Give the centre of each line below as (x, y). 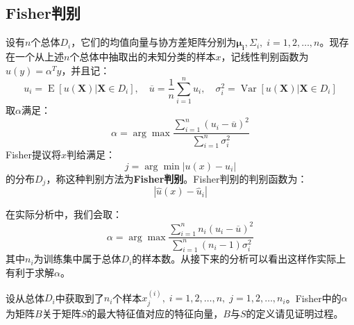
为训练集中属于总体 (77, 259)
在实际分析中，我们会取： (64, 214)
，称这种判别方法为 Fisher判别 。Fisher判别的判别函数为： (177, 178)
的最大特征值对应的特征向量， (155, 313)
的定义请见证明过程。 (295, 313)
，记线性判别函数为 (265, 56)
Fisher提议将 (34, 155)
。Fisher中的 (313, 298)
